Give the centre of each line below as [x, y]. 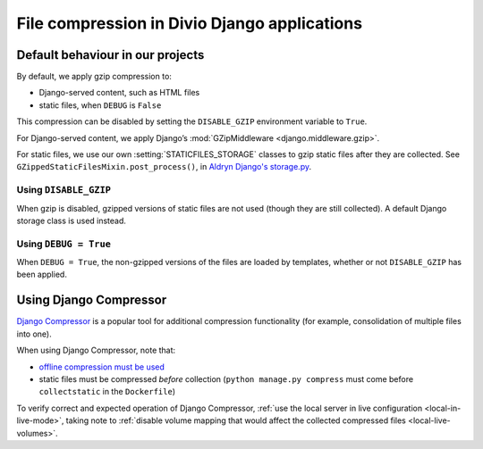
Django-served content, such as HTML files [119, 93]
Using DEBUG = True [64, 244]
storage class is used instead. [72, 220]
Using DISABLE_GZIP [64, 190]
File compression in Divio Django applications [189, 23]
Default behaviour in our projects [110, 55]
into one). [34, 334]
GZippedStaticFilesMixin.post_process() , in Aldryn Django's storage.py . [164, 167]
